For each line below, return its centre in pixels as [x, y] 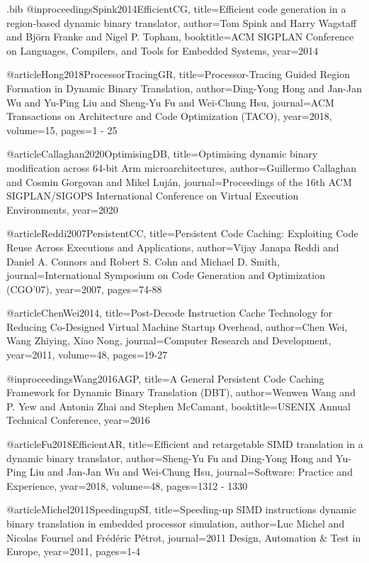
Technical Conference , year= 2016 [78, 420]
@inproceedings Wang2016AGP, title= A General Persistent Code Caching [165, 378]
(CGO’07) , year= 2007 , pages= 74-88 [84, 289]
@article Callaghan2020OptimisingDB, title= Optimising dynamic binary [162, 154]
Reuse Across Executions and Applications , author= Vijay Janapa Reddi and [173, 247]
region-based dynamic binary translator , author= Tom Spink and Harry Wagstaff [182, 22]
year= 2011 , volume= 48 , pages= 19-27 [87, 355]
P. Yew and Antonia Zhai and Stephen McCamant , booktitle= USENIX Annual [178, 406]
